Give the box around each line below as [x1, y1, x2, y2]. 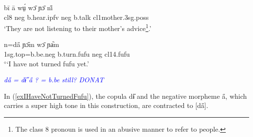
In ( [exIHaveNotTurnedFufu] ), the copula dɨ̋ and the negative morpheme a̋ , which [4, 91, 247, 101]
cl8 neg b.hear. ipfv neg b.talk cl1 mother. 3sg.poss [4, 12, 149, 22]
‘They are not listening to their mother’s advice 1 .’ [4, 22, 151, 33]
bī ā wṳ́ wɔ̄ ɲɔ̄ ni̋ [4, 2, 53, 12]
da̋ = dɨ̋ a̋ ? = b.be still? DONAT [4, 75, 104, 85]
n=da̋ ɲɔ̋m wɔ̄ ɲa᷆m [4, 39, 59, 49]
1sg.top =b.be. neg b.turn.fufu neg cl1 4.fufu [4, 49, 130, 59]
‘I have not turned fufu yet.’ [6, 58, 89, 68]
